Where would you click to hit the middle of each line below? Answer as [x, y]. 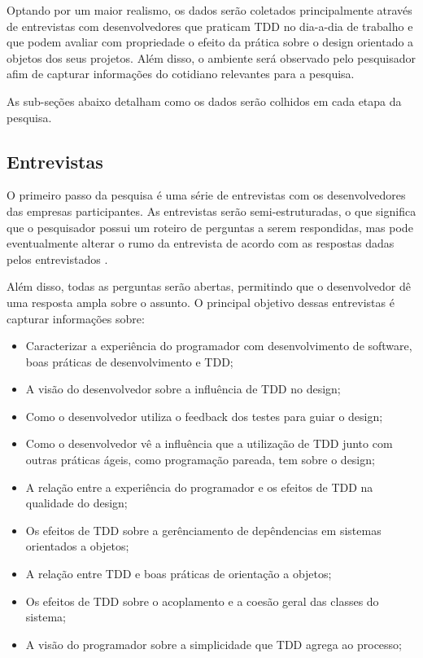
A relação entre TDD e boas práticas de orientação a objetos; [179, 574]
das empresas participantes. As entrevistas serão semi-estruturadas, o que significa [211, 211]
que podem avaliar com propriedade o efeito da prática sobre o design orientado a [210, 42]
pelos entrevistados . [57, 259]
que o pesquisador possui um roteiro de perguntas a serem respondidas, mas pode [210, 227]
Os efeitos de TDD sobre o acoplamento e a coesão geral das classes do [202, 601]
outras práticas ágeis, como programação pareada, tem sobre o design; [200, 460]
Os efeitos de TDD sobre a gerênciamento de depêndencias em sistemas [203, 530]
